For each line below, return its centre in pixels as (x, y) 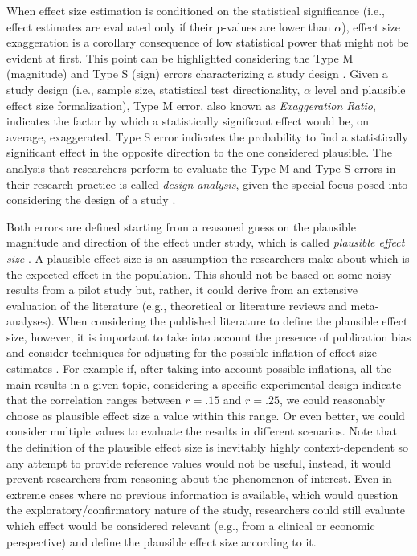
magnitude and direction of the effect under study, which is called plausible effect (206, 242)
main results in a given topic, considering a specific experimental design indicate (204, 384)
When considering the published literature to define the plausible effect (233, 321)
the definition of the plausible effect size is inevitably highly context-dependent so (208, 447)
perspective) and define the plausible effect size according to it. (161, 541)
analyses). (31, 321)
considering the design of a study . (91, 200)
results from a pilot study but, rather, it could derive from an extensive (182, 290)
